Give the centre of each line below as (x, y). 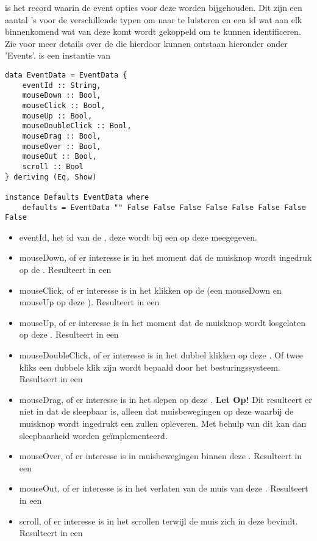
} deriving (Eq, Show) (51, 177)
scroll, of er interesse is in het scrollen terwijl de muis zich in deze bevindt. (158, 521)
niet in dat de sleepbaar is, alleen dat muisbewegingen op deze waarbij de (156, 411)
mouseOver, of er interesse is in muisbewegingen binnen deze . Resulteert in (160, 456)
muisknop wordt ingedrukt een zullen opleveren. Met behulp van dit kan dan (163, 423)
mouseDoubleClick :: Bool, (77, 126)
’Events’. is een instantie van (58, 55)
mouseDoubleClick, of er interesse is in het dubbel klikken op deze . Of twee (161, 354)
